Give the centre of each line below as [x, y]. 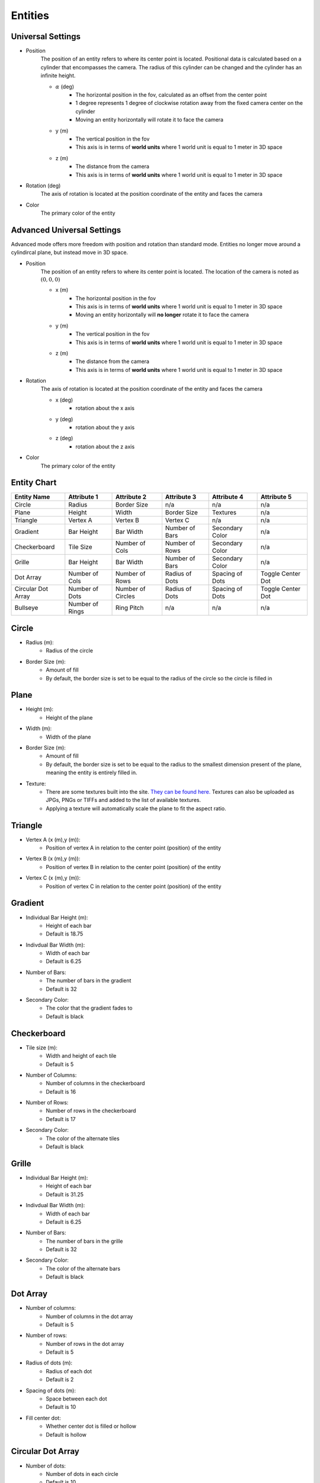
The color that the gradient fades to [89, 1008]
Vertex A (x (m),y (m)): [53, 839]
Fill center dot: [44, 1418]
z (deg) [64, 438]
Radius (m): [40, 642]
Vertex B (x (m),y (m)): [53, 859]
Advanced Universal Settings [66, 230]
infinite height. [58, 76]
